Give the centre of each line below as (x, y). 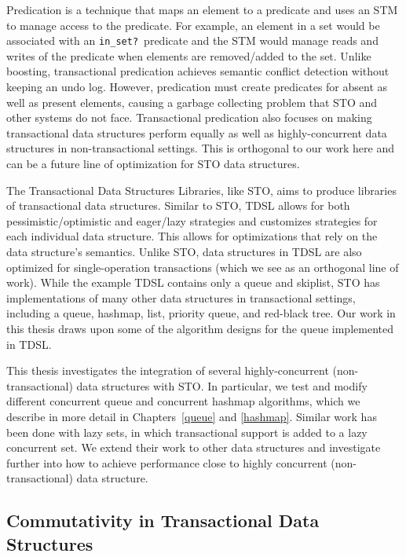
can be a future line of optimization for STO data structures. (153, 163)
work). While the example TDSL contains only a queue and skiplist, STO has (193, 282)
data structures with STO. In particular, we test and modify (222, 385)
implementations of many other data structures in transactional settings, (181, 297)
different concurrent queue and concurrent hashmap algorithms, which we (183, 401)
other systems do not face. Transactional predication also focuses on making (189, 117)
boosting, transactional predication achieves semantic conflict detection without (198, 71)
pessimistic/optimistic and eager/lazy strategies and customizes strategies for (192, 220)
